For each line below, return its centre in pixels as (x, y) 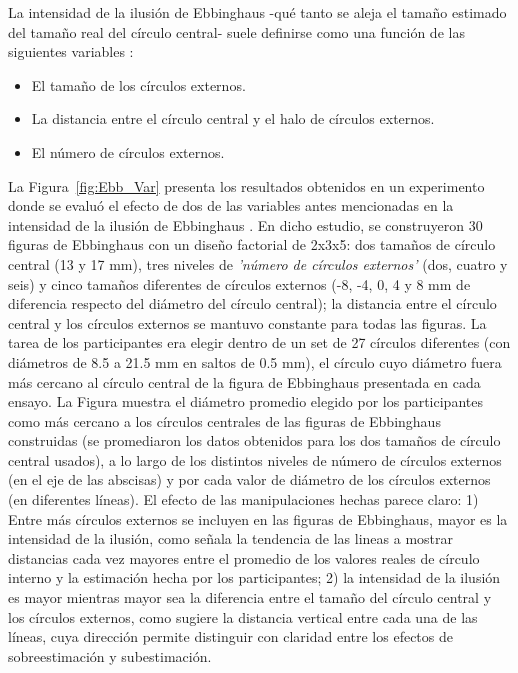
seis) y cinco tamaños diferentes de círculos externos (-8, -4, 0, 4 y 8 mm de (239, 283)
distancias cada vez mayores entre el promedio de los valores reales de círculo (244, 557)
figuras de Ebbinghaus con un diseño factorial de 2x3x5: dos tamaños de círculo (252, 244)
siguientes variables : (71, 51)
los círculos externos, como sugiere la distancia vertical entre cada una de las (243, 616)
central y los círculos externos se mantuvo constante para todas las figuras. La (247, 322)
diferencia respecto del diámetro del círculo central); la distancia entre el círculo (252, 303)
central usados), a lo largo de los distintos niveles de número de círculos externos (255, 459)
